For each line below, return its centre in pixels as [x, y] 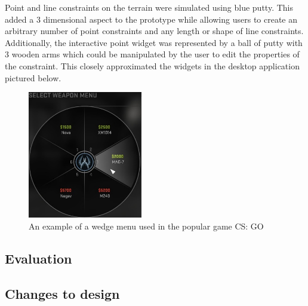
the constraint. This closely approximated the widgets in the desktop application [152, 65]
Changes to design [62, 293]
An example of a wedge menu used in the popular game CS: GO [146, 226]
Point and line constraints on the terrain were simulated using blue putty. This [149, 7]
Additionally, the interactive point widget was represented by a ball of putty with [154, 42]
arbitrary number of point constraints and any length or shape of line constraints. [154, 31]
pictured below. [33, 77]
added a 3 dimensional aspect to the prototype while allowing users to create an [151, 19]
